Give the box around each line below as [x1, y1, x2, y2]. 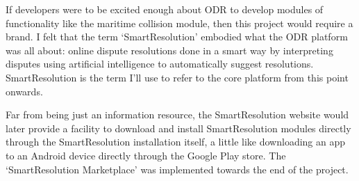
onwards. [6, 84, 43, 98]
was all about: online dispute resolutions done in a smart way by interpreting [6, 42, 333, 57]
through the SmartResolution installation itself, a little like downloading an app [6, 134, 346, 149]
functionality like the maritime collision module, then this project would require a [6, 15, 353, 30]
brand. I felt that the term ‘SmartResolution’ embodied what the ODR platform [6, 29, 348, 44]
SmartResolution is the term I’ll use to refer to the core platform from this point [6, 70, 349, 84]
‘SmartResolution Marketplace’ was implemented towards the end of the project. [6, 162, 349, 176]
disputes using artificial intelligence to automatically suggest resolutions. [6, 56, 314, 71]
